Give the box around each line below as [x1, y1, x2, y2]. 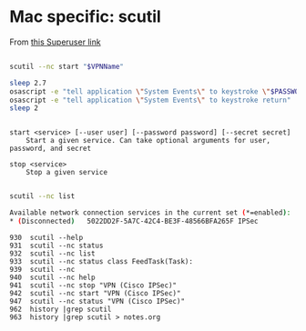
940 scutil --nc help [9, 273, 96, 282]
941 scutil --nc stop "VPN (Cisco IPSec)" [9, 280, 178, 290]
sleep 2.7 [9, 78, 47, 87]
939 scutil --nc [9, 265, 76, 274]
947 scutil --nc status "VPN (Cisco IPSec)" [9, 296, 185, 306]
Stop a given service [25, 168, 107, 177]
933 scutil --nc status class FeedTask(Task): [9, 256, 194, 266]
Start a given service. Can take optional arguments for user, [25, 136, 271, 145]
